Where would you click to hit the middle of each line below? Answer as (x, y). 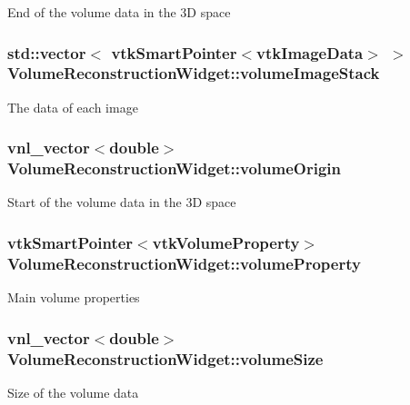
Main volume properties (74, 297)
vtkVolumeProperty (226, 242)
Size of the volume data (73, 392)
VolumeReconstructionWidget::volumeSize (165, 358)
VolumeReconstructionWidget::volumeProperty (184, 263)
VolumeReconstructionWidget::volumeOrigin (174, 168)
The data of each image (73, 107)
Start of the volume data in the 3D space (122, 202)
